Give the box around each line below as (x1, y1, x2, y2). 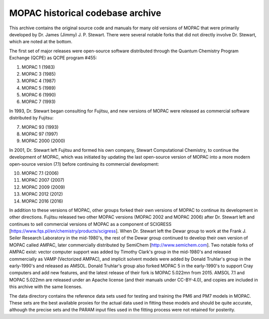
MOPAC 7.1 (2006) (21, 170, 59, 176)
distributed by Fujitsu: (9, 115, 54, 121)
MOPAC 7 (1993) (21, 99, 56, 105)
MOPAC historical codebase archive (9, 7, 161, 18)
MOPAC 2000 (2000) (21, 138, 65, 144)
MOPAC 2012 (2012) (21, 191, 63, 197)
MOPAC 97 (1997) (21, 131, 58, 137)
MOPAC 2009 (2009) (21, 184, 65, 190)
